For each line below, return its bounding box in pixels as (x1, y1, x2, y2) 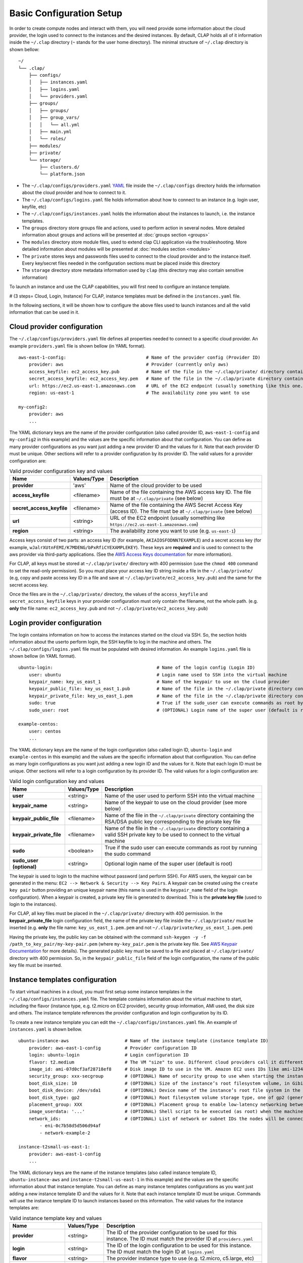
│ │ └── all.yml (28, 122, 80, 127)
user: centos (28, 728, 61, 734)
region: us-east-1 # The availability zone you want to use (28, 390, 250, 396)
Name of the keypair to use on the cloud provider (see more (104, 799, 247, 806)
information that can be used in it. (9, 309, 80, 315)
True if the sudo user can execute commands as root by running (104, 844, 258, 851)
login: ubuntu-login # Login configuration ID (28, 1052, 189, 1058)
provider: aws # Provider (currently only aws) (28, 362, 229, 367)
